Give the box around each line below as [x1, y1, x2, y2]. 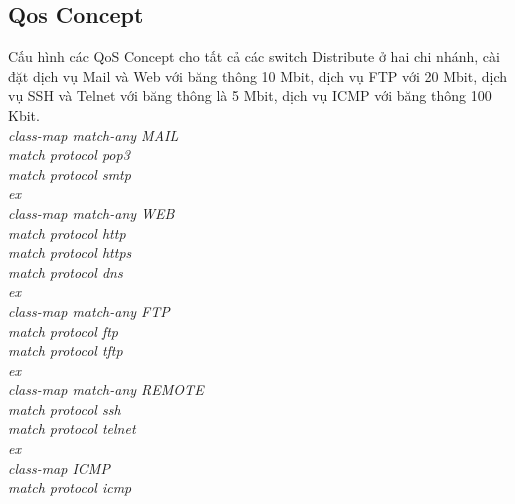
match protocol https [8, 242, 132, 263]
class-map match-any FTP [8, 300, 170, 321]
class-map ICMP [8, 457, 110, 478]
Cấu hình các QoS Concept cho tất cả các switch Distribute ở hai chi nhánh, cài [8, 46, 500, 67]
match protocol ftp [8, 320, 119, 341]
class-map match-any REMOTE [8, 379, 204, 400]
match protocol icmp [8, 477, 132, 498]
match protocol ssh [8, 398, 121, 419]
